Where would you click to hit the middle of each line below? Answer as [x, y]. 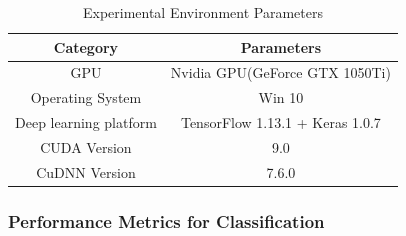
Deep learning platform [86, 122]
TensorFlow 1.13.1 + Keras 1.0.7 [280, 122]
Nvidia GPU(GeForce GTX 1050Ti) [280, 72]
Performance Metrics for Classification [166, 220]
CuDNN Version [86, 171]
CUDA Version [86, 146]
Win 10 [281, 97]
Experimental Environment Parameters [202, 12]
